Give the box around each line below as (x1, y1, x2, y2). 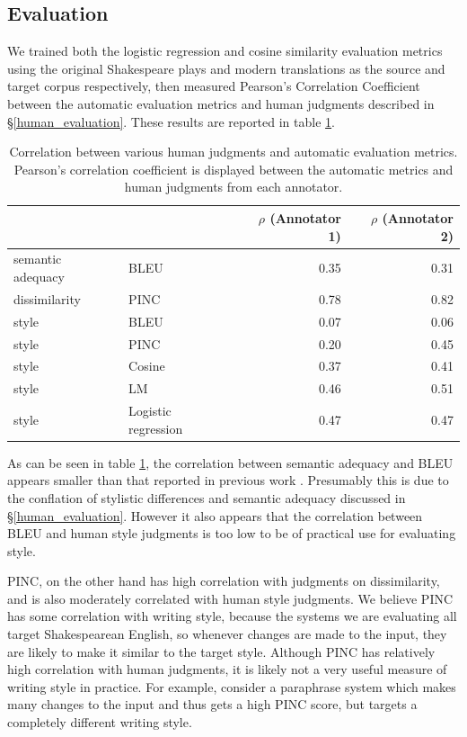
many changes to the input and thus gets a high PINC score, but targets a (7, 695, 418, 714)
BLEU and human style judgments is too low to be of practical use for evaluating (7, 524, 456, 543)
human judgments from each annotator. (124, 177, 343, 196)
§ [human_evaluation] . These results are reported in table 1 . (7, 112, 335, 130)
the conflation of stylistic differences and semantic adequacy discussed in (7, 488, 406, 507)
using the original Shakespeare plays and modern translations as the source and (7, 58, 445, 77)
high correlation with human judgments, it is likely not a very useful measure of (7, 660, 447, 679)
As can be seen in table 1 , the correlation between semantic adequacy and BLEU (7, 453, 454, 472)
